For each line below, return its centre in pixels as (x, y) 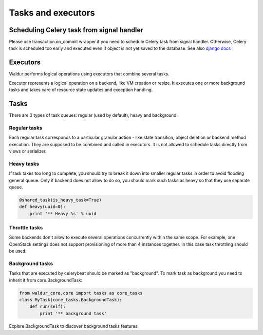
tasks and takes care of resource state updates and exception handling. (81, 90)
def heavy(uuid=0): (42, 207)
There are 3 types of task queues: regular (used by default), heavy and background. (93, 115)
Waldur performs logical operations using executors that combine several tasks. (89, 74)
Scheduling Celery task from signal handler (76, 30)
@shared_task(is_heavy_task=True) (60, 200)
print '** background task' (73, 313)
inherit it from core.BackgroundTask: (46, 280)
